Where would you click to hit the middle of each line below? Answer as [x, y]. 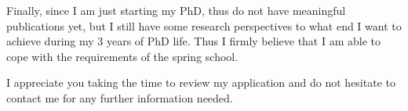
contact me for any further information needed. [120, 97]
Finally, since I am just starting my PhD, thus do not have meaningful [176, 10]
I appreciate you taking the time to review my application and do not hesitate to [201, 82]
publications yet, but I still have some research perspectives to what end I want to [204, 25]
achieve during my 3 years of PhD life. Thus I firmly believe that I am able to [194, 41]
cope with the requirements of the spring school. [122, 56]
